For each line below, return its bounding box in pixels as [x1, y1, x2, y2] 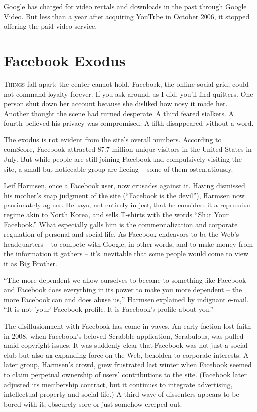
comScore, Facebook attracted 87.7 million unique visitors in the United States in [4, 144, 252, 154]
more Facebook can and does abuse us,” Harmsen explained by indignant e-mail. [4, 294, 249, 304]
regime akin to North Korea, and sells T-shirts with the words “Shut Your [4, 209, 229, 220]
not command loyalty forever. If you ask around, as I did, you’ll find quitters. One [4, 88, 253, 99]
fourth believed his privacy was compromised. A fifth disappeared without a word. [4, 118, 254, 128]
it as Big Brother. [4, 258, 57, 268]
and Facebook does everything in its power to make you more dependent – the [4, 284, 242, 295]
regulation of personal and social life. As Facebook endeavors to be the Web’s [4, 229, 239, 239]
